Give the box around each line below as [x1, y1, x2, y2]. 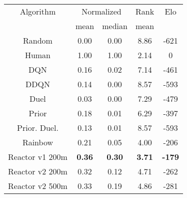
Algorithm [19, 6, 56, 17]
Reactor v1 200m [8, 151, 67, 162]
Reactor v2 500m [8, 180, 67, 191]
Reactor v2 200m [8, 165, 67, 177]
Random [23, 35, 52, 46]
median [102, 20, 127, 32]
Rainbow [22, 136, 53, 148]
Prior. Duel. [17, 122, 58, 133]
